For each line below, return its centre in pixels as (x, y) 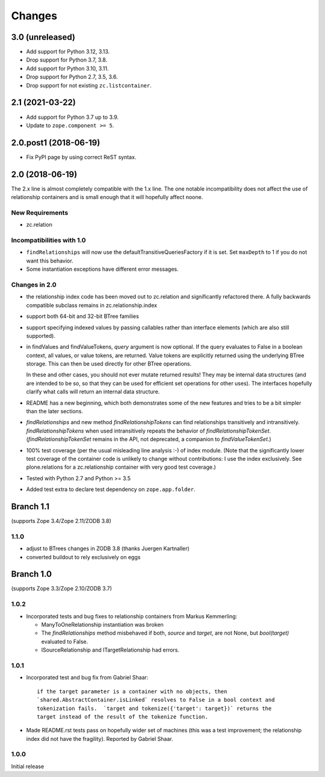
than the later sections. (55, 411)
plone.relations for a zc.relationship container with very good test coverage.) (121, 467)
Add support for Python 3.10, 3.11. (67, 68)
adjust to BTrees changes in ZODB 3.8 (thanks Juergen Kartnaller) (108, 548)
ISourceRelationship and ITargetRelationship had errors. (110, 650)
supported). (41, 335)
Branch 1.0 (32, 574)
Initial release (28, 766)
